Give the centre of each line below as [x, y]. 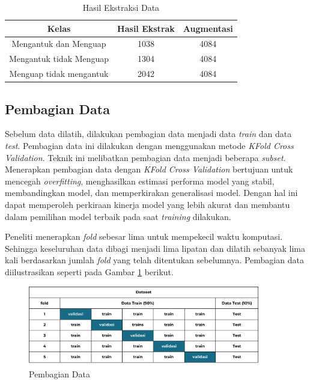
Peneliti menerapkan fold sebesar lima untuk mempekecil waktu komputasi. [144, 236]
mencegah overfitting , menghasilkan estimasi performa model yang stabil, [140, 181]
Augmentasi [208, 28]
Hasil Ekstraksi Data [121, 7]
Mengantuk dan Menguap [59, 44]
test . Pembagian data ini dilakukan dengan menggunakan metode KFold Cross [149, 146]
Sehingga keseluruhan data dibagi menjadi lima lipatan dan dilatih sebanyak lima [155, 248]
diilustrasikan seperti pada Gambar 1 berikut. [89, 271]
